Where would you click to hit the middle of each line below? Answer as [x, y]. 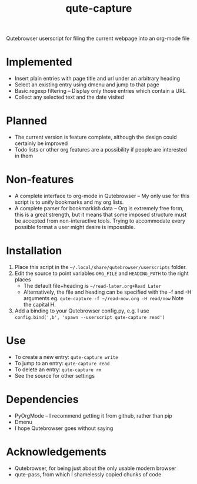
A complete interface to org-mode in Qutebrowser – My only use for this [102, 196]
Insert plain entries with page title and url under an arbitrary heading [97, 79]
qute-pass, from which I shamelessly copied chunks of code [88, 474]
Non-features [40, 179]
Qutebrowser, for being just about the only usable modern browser [95, 468]
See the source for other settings [55, 375]
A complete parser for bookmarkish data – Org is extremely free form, [99, 208]
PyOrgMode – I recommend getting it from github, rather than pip [93, 415]
